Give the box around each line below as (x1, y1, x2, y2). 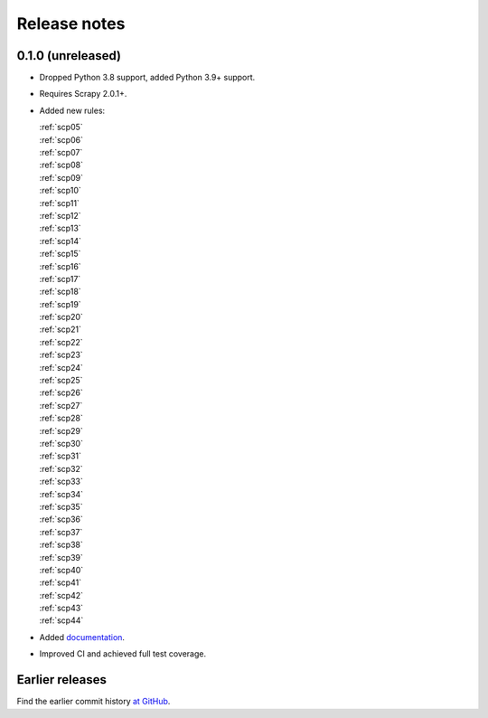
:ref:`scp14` (39, 235, 81, 246)
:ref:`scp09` (39, 172, 83, 183)
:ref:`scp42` (39, 590, 84, 600)
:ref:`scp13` (39, 222, 81, 234)
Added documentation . (39, 631, 126, 642)
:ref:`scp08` (39, 159, 83, 171)
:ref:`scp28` (39, 412, 83, 424)
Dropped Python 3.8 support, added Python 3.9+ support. (39, 72, 256, 83)
